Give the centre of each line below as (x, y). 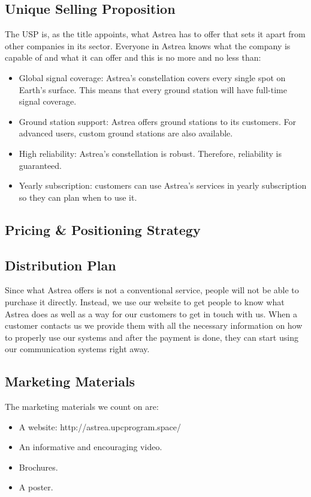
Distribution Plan (61, 265)
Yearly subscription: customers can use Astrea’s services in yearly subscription (163, 185)
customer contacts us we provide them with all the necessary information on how (154, 325)
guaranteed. (40, 165)
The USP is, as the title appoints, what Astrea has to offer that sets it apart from (155, 34)
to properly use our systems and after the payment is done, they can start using (152, 337)
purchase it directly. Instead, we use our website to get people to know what (145, 301)
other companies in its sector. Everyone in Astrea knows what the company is (148, 45)
